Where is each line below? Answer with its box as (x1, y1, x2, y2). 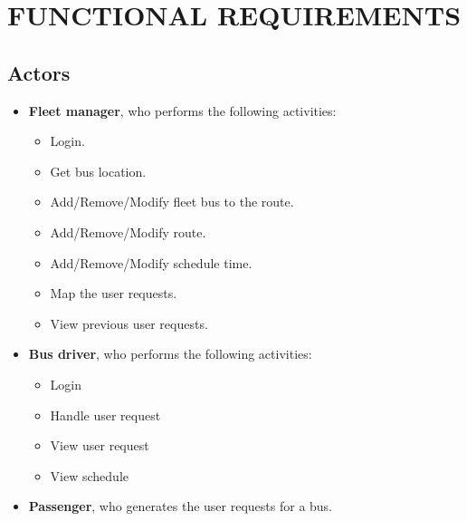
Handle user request (50, 405, 161, 424)
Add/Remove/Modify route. (50, 222, 206, 241)
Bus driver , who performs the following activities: (28, 344, 312, 363)
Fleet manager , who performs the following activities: (28, 101, 337, 120)
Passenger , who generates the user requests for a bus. (28, 497, 333, 516)
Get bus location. (50, 161, 147, 180)
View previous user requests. (50, 314, 208, 333)
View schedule (50, 466, 129, 485)
